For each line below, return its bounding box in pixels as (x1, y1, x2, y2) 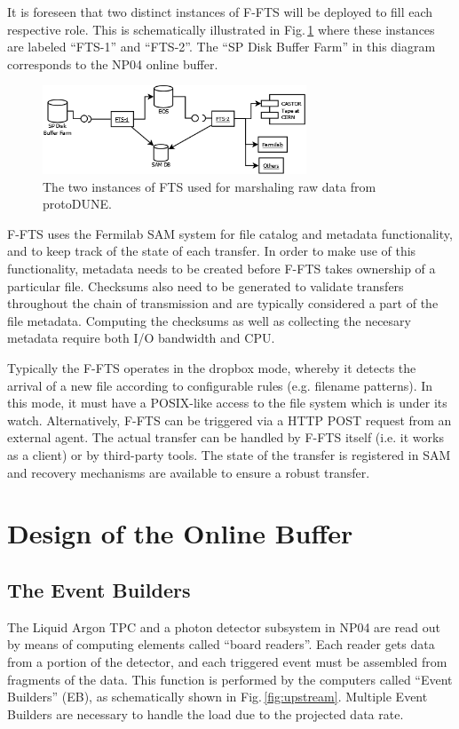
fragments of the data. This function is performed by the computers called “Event (7, 670, 453, 688)
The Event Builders (7, 575, 191, 603)
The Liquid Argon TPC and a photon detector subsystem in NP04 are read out (7, 617, 440, 636)
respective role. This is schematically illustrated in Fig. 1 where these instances (7, 20, 435, 38)
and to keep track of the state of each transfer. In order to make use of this (7, 242, 416, 260)
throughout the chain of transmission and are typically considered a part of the (7, 294, 439, 313)
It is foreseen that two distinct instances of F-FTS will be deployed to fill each (7, 3, 433, 20)
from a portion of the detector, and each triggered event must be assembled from (7, 652, 447, 670)
